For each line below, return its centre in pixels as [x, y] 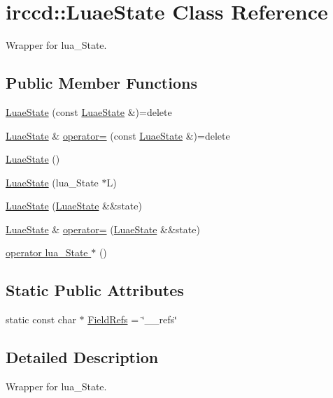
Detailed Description [82, 357]
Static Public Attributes [95, 290]
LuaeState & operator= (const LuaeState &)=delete [118, 135]
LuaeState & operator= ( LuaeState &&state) [103, 229]
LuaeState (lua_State [52, 182]
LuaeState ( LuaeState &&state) [74, 206]
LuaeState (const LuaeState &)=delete [89, 111]
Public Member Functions [101, 83]
